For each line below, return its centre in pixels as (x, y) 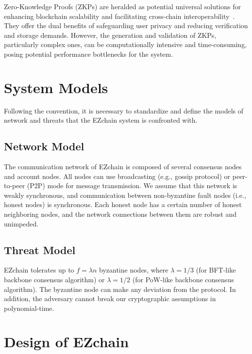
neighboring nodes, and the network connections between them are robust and (120, 214)
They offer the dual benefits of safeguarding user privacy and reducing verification (126, 25)
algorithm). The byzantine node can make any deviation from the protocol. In (120, 289)
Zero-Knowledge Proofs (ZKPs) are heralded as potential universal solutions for (122, 6)
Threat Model (40, 249)
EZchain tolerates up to (39, 270)
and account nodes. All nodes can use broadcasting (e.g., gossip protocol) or (117, 176)
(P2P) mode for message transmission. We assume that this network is (132, 185)
